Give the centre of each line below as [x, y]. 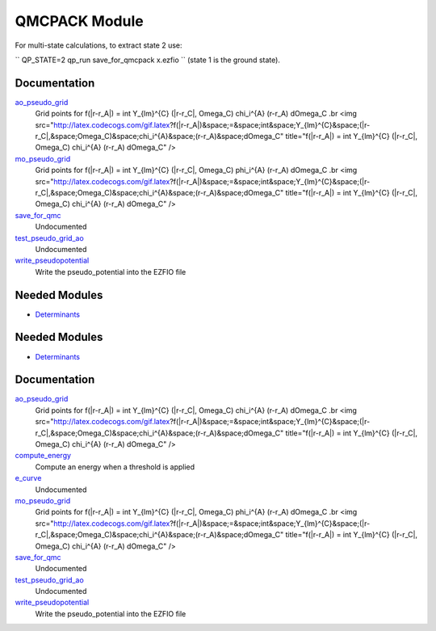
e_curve [28, 478]
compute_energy [43, 456]
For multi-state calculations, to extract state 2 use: [99, 45]
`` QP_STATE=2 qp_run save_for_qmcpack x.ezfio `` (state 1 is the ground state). [147, 60]
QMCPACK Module [80, 21]
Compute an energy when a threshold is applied [115, 467]
